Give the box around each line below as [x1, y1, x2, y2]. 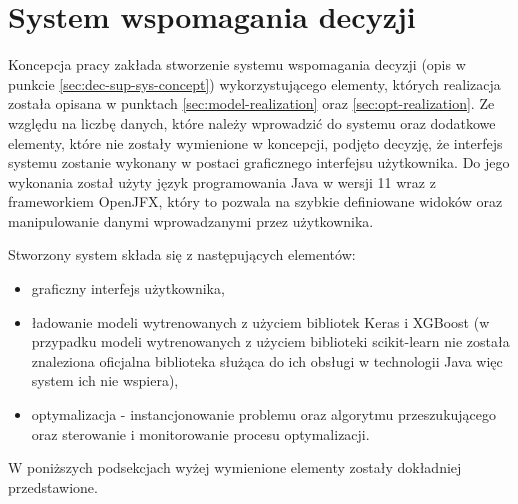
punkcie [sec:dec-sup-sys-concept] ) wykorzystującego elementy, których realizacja [8, 73, 501, 94]
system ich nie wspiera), [31, 370, 179, 391]
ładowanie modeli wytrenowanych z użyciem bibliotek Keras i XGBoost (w [31, 311, 490, 332]
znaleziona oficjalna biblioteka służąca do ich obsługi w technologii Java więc [31, 350, 503, 371]
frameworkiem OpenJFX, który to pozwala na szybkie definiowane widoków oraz [8, 191, 503, 212]
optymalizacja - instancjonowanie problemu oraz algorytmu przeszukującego [31, 404, 497, 425]
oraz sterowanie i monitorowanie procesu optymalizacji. [31, 423, 370, 444]
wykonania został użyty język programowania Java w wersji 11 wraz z [8, 171, 436, 192]
